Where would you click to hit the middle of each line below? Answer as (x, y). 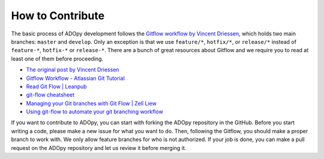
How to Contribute (58, 16)
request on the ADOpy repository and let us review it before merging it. (99, 148)
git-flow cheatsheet (50, 95)
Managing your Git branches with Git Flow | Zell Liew (91, 103)
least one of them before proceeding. (57, 58)
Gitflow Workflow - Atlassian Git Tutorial (76, 78)
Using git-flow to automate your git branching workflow (94, 112)
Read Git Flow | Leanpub (56, 86)
